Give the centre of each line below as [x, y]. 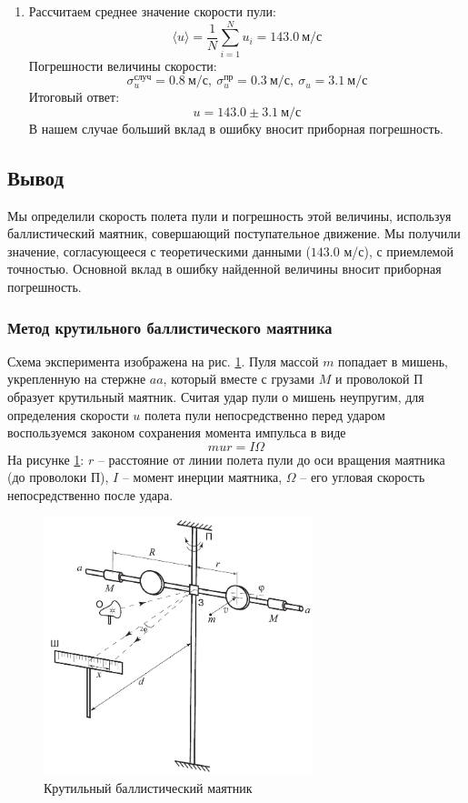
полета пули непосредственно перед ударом [264, 414]
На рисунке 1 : [46, 459]
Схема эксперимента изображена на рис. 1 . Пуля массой [163, 361]
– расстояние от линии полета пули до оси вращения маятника [271, 459]
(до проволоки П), [58, 477]
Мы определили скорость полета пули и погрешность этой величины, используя [229, 215]
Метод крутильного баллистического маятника [170, 327]
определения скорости [68, 414]
